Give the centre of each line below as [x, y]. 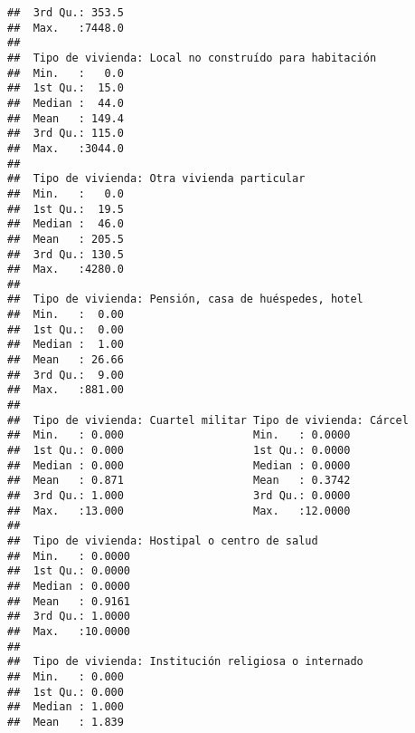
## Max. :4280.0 [66, 270]
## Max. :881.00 [66, 390]
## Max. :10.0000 [69, 631]
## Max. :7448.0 [66, 28]
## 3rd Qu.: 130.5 [66, 254]
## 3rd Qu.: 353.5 [66, 13]
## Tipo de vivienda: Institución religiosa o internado [185, 662]
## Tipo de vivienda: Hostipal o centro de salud [163, 540]
